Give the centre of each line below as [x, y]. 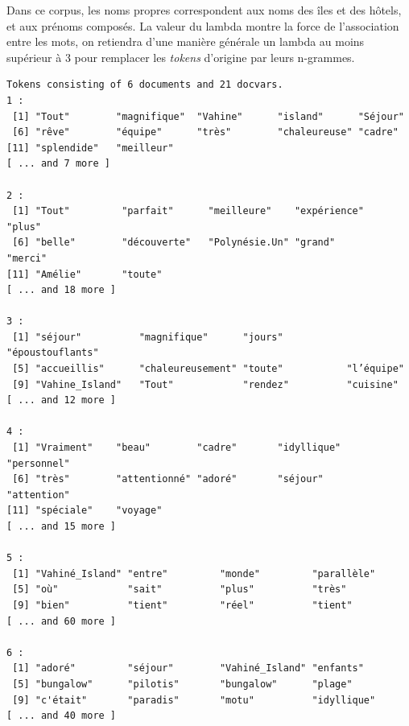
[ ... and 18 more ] [62, 290]
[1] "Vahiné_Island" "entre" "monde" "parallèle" [194, 573]
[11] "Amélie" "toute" [85, 274]
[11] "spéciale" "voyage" [85, 511]
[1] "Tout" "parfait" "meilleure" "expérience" [188, 211]
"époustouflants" [53, 353]
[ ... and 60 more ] [62, 621]
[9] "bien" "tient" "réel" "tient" [182, 605]
